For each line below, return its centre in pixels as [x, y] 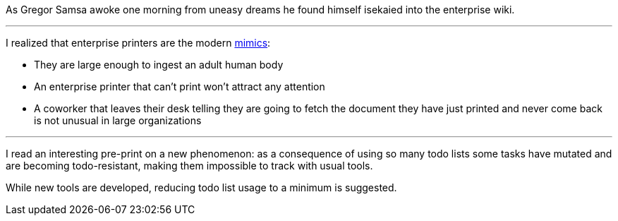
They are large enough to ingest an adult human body [159, 65]
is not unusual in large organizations [118, 120]
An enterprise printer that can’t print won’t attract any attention [180, 86]
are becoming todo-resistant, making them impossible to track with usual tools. [189, 166]
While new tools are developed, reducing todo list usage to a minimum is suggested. [201, 187]
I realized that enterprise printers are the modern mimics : [138, 43]
